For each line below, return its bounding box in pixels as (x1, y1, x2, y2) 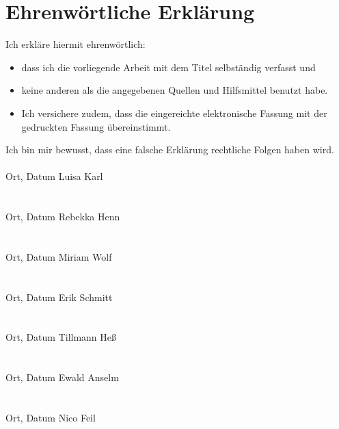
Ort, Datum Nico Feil (5, 410, 96, 424)
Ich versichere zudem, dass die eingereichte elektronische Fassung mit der (21, 105, 327, 120)
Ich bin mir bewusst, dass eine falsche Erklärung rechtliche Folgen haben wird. (5, 142, 334, 157)
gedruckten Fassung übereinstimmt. (21, 119, 171, 133)
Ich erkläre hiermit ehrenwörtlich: (5, 37, 146, 51)
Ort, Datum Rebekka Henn (5, 209, 120, 224)
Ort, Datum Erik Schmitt (5, 289, 113, 304)
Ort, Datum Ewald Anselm (5, 370, 119, 385)
